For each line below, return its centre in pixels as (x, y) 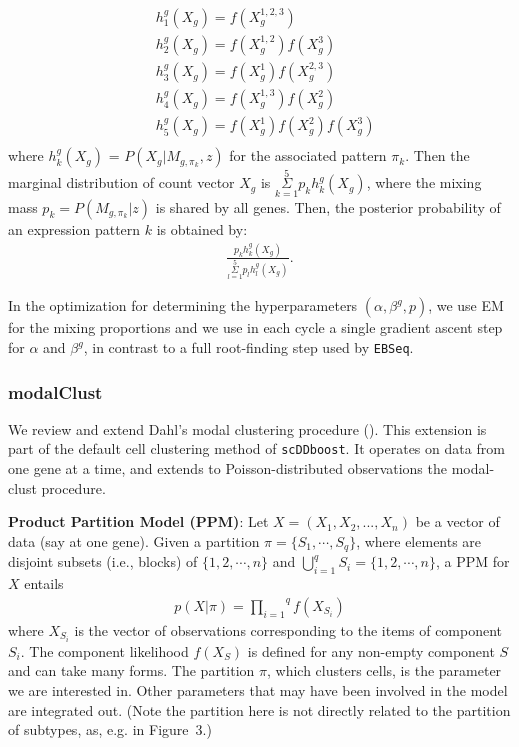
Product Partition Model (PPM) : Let (138, 521)
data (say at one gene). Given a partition (134, 540)
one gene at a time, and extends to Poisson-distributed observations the (227, 468)
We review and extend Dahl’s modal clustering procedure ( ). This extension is (247, 428)
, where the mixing (424, 182)
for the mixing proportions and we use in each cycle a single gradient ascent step (255, 327)
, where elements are (419, 540)
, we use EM (466, 305)
